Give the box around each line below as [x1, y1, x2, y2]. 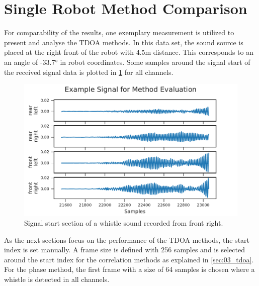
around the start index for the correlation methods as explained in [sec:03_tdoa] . [4, 254, 254, 264]
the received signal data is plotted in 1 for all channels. [4, 66, 174, 77]
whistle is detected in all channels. [4, 274, 110, 284]
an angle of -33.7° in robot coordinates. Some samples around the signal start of [4, 56, 250, 67]
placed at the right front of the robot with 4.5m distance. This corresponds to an [4, 47, 253, 57]
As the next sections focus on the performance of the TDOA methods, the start [4, 234, 250, 245]
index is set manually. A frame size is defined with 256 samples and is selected [4, 244, 245, 255]
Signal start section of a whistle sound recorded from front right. [24, 218, 223, 228]
